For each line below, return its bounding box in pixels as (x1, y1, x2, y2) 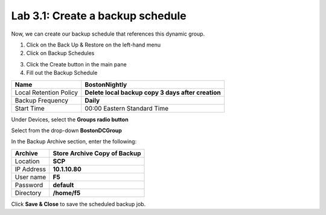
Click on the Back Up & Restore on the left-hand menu (26, 41, 161, 48)
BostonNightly (85, 80, 127, 89)
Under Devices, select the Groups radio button (11, 115, 129, 123)
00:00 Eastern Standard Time (85, 104, 169, 112)
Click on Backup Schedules (26, 50, 95, 57)
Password (14, 181, 43, 189)
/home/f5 (53, 188, 81, 197)
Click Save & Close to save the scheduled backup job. (11, 200, 146, 208)
